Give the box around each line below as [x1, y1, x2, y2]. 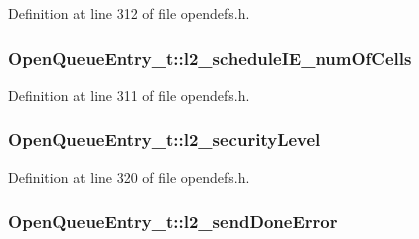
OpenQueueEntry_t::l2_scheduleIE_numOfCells [8, 45, 412, 70]
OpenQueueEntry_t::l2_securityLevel [8, 127, 321, 152]
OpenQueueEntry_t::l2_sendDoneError [8, 209, 338, 234]
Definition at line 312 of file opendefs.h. [8, 3, 250, 23]
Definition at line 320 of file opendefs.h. [8, 166, 250, 187]
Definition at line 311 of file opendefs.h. [8, 84, 250, 105]
